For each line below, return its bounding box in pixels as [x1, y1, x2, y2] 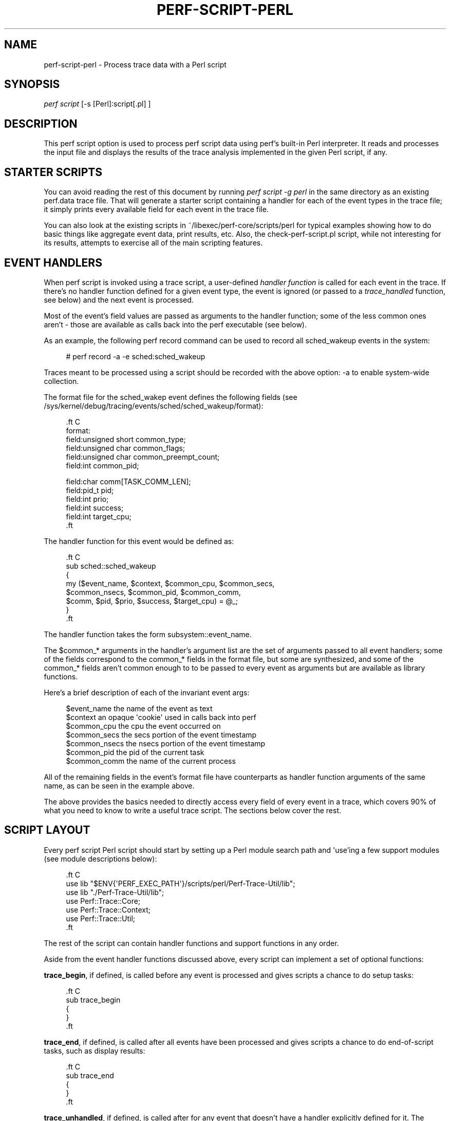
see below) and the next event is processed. [44, 295, 194, 304]
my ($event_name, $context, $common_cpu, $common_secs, [66, 579, 275, 588]
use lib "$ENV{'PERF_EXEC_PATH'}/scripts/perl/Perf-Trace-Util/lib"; [66, 879, 295, 888]
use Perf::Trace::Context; [66, 905, 151, 914]
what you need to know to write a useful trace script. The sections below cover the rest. [44, 805, 342, 815]
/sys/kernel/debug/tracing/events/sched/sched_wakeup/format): [44, 401, 264, 410]
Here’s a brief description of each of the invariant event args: [44, 688, 250, 697]
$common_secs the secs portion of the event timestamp [66, 730, 257, 739]
